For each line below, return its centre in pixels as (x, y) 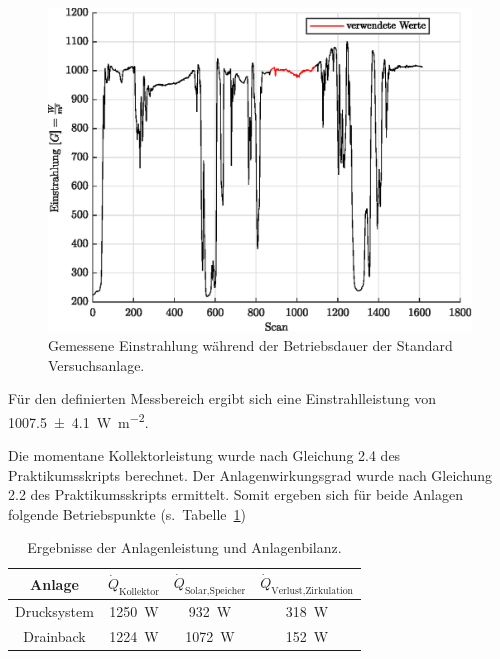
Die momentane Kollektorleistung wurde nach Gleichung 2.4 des (204, 455)
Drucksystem (54, 611)
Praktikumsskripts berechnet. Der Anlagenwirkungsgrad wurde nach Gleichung (250, 474)
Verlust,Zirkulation (312, 590)
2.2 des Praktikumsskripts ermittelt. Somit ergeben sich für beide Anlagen (236, 494)
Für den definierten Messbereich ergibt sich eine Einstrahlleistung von (222, 398)
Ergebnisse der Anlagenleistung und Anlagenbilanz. (184, 547)
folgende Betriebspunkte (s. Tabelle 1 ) (127, 513)
